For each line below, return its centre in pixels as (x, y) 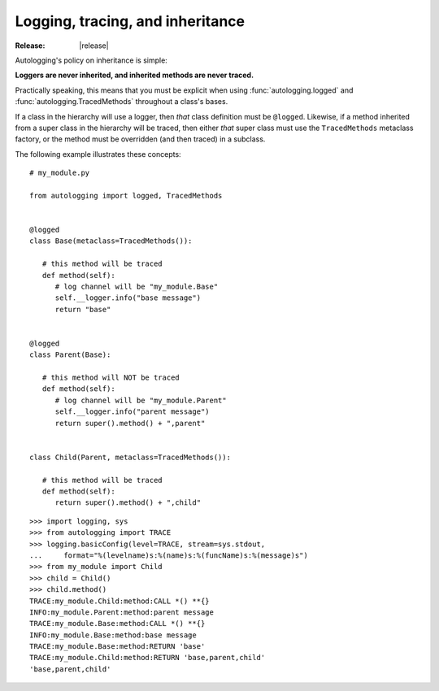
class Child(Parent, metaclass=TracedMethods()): (130, 457)
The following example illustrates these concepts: (98, 154)
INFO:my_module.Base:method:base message (113, 635)
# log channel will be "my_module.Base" (137, 286)
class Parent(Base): (70, 355)
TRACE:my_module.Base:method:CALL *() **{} (117, 624)
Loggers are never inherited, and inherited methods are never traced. (135, 75)
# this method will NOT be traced (111, 378)
